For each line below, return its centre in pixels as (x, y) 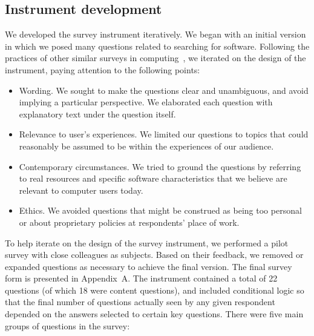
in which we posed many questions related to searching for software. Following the (157, 46)
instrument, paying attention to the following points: (103, 69)
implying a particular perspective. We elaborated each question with (146, 102)
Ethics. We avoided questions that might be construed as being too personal (160, 210)
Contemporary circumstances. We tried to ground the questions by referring (160, 166)
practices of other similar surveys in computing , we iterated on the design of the (155, 58)
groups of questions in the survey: (67, 325)
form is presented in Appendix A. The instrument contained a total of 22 (141, 278)
